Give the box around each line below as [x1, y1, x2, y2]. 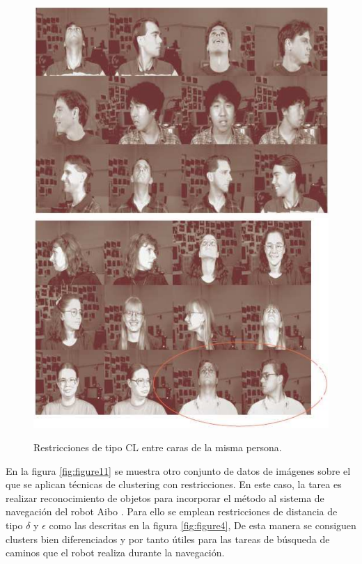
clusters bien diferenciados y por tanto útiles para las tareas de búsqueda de [6, 531, 330, 546]
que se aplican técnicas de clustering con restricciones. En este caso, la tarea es [6, 477, 342, 492]
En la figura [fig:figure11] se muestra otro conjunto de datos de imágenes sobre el [6, 463, 351, 478]
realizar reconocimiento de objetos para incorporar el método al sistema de [6, 490, 324, 505]
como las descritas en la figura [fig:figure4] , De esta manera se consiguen [49, 518, 356, 533]
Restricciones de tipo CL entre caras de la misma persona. [33, 440, 282, 455]
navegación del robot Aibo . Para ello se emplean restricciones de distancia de [6, 504, 338, 519]
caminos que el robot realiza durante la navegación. [6, 545, 225, 560]
